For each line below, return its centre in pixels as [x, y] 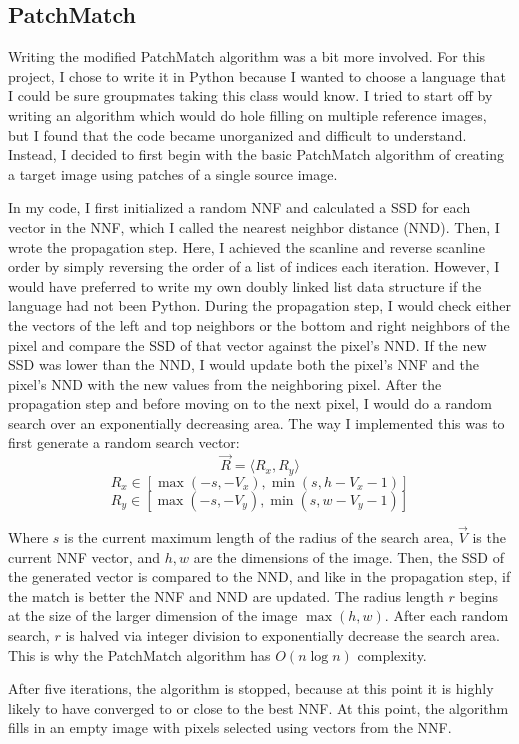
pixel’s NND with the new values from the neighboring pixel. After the [225, 383]
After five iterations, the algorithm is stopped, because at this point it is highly [251, 688]
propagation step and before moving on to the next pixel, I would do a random [250, 403]
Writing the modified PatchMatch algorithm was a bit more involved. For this [247, 56]
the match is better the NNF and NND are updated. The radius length [226, 595]
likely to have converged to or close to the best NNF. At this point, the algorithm [258, 707]
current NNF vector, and [84, 556]
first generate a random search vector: [124, 442]
